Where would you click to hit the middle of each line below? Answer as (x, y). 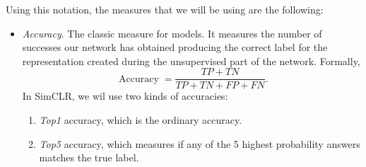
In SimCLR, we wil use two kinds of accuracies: (125, 96)
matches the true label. (89, 157)
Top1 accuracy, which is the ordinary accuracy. (141, 120)
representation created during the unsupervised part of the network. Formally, (191, 61)
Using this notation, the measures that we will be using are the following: (165, 9)
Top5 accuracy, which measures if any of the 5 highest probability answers (200, 143)
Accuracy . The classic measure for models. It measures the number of (172, 33)
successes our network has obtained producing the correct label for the (175, 47)
